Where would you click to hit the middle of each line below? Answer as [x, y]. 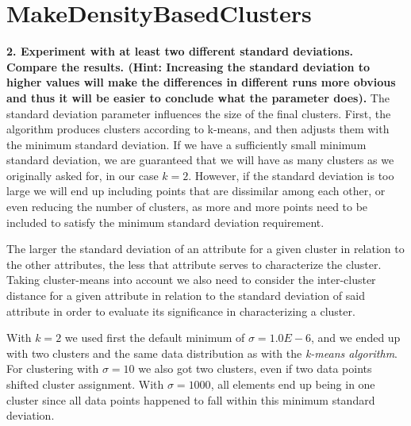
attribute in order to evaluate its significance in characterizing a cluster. [181, 311]
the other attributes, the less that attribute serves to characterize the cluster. [194, 264]
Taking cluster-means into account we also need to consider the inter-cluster [191, 280]
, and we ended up [356, 338]
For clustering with [53, 368]
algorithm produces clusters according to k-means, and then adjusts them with [198, 129]
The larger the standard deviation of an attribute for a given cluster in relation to [205, 249]
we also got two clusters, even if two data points [255, 368]
